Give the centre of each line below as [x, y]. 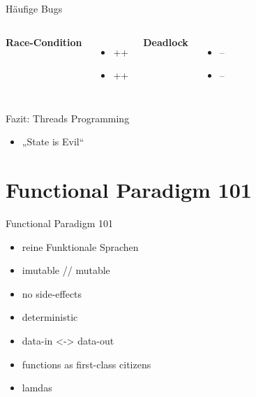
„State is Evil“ [53, 142]
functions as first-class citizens [86, 364]
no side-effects [52, 293]
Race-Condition [44, 42]
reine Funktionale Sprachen [80, 246]
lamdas [37, 388]
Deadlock [166, 42]
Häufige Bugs [34, 8]
